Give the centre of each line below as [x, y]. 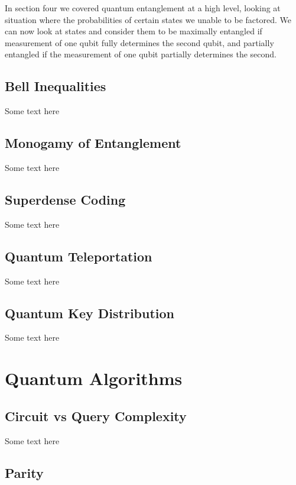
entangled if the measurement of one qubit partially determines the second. [141, 54]
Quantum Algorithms [94, 378]
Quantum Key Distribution [90, 313]
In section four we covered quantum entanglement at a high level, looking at [143, 8]
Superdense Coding [65, 199]
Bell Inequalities [56, 86]
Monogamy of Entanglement [93, 143]
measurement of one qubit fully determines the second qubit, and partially [139, 42]
